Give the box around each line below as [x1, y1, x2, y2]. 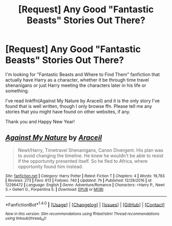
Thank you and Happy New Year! [5, 118, 75, 124]
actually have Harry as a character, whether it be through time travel [5, 77, 149, 83]
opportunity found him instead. [17, 163, 83, 169]
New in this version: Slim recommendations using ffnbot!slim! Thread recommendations [5, 212, 160, 217]
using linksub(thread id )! [5, 216, 47, 222]
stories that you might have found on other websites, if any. [5, 108, 131, 115]
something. [5, 87, 29, 93]
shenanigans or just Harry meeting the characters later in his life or [5, 82, 146, 88]
